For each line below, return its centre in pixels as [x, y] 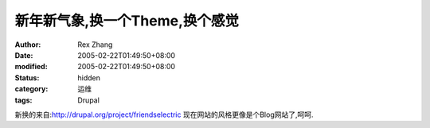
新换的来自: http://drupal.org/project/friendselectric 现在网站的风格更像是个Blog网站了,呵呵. [164, 114]
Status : [27, 78]
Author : [28, 45]
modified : [31, 67]
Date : [24, 55]
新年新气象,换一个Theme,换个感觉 [127, 21]
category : [31, 89]
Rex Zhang [95, 45]
